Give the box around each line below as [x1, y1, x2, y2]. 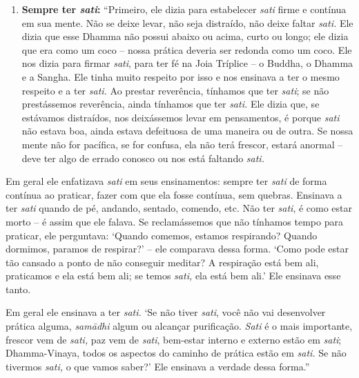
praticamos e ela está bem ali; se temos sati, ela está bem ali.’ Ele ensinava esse [6, 268, 341, 283]
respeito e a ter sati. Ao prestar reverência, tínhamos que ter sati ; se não [21, 83, 329, 97]
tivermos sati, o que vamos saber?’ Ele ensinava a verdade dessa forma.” [6, 359, 310, 373]
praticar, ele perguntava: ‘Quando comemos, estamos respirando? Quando [6, 228, 318, 242]
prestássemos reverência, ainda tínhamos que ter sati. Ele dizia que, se [21, 97, 320, 111]
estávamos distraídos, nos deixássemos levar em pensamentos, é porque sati [21, 110, 340, 124]
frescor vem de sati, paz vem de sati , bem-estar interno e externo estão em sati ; [6, 332, 342, 346]
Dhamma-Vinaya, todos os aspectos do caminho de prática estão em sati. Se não [6, 346, 347, 360]
